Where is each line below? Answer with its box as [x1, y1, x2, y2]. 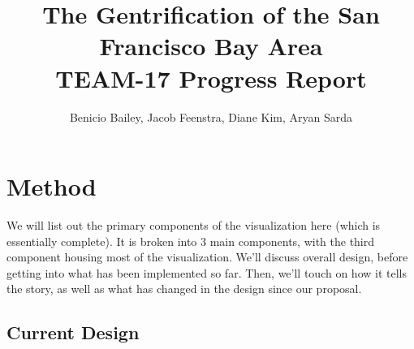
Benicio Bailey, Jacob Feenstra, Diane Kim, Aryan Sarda [69, 108, 353, 125]
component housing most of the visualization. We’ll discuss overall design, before [6, 248, 408, 265]
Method [6, 170, 97, 203]
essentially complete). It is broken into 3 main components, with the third [6, 232, 375, 249]
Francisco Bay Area [99, 29, 323, 62]
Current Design [6, 320, 140, 345]
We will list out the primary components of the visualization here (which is [6, 217, 381, 234]
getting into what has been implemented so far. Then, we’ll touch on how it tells [6, 264, 407, 281]
